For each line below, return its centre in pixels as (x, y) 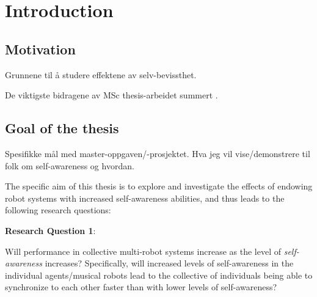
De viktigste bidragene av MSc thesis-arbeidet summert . (111, 95)
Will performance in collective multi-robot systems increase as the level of (143, 251)
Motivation (40, 49)
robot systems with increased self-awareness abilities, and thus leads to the (145, 198)
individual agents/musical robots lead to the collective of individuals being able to (159, 275)
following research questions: (58, 210)
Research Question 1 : (50, 230)
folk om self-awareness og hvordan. (70, 165)
